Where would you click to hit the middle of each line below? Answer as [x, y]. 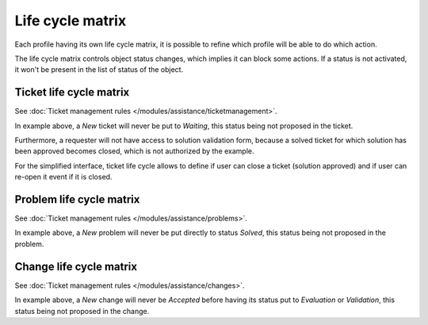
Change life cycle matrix [76, 266]
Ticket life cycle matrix [72, 92]
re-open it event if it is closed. [63, 177]
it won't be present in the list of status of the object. [99, 70]
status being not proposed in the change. [82, 311]
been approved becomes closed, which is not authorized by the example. [134, 151]
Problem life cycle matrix [77, 199]
